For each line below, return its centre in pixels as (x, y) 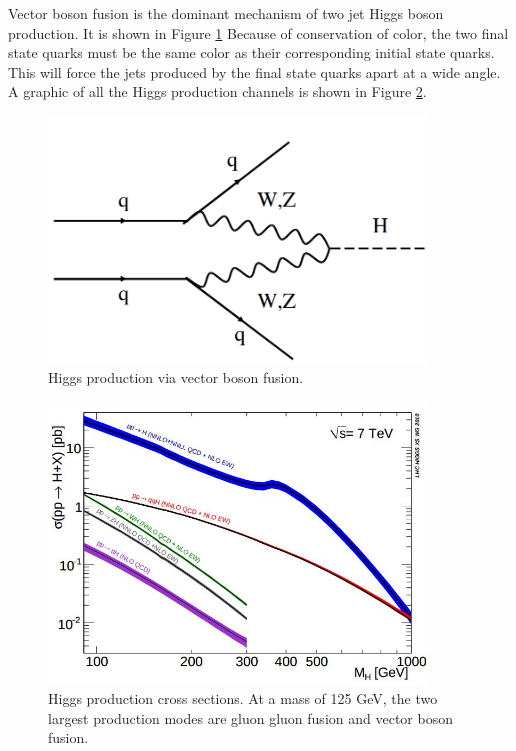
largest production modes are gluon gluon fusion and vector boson (250, 717)
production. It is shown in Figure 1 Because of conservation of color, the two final (258, 32)
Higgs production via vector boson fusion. (176, 377)
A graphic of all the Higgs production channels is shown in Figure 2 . (217, 91)
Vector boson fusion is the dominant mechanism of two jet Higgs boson (226, 13)
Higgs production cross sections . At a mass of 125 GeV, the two (243, 698)
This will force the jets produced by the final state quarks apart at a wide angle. (254, 71)
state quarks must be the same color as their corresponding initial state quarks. (251, 52)
